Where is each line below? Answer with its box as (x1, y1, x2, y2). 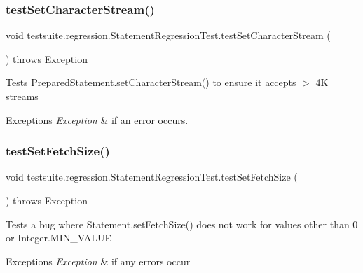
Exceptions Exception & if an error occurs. (6, 112, 189, 127)
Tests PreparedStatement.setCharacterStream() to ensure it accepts (6, 75, 296, 90)
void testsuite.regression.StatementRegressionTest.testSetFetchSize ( (6, 169, 298, 184)
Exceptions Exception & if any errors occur (6, 253, 191, 268)
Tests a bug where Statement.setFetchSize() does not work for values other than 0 (6, 216, 358, 231)
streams (6, 89, 39, 103)
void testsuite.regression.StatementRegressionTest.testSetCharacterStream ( (6, 28, 331, 43)
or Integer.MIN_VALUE (6, 230, 111, 245)
